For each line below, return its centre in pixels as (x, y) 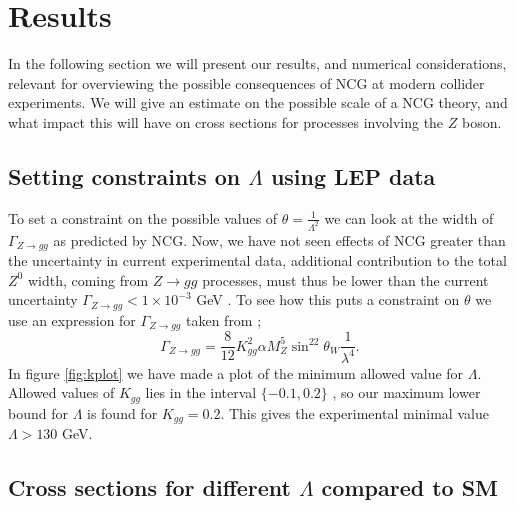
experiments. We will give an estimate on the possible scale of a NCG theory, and (258, 102)
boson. (481, 121)
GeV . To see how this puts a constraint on (328, 299)
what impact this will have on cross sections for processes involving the (226, 121)
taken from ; (223, 319)
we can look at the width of (409, 217)
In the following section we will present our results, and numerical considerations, (257, 63)
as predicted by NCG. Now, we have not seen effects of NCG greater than (279, 239)
